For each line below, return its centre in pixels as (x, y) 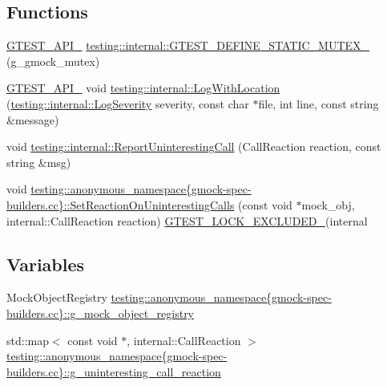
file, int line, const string (318, 103)
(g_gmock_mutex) (53, 61)
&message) (33, 119)
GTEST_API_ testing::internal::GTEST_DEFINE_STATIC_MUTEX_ (188, 45)
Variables (46, 264)
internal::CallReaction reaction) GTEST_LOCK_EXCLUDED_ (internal (187, 220)
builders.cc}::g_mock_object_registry (101, 313)
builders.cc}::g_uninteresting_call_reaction (114, 371)
